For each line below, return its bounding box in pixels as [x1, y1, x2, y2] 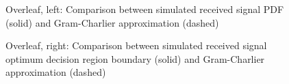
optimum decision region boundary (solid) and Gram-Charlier [5, 51, 265, 66]
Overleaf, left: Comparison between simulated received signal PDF [5, 2, 284, 16]
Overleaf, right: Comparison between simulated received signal [5, 38, 267, 53]
